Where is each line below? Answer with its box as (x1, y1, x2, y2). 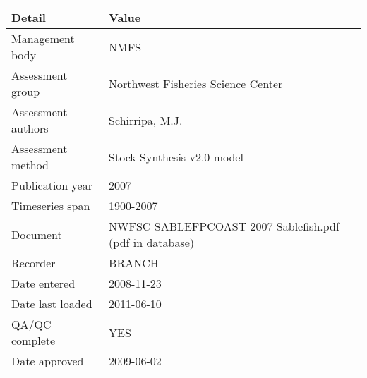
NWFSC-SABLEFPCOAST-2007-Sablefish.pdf (109, 218, 339, 234)
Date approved (11, 353, 84, 369)
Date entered (11, 275, 76, 291)
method (11, 157, 49, 173)
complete (11, 332, 56, 348)
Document (11, 226, 62, 243)
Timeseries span (11, 197, 90, 214)
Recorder (11, 255, 56, 271)
